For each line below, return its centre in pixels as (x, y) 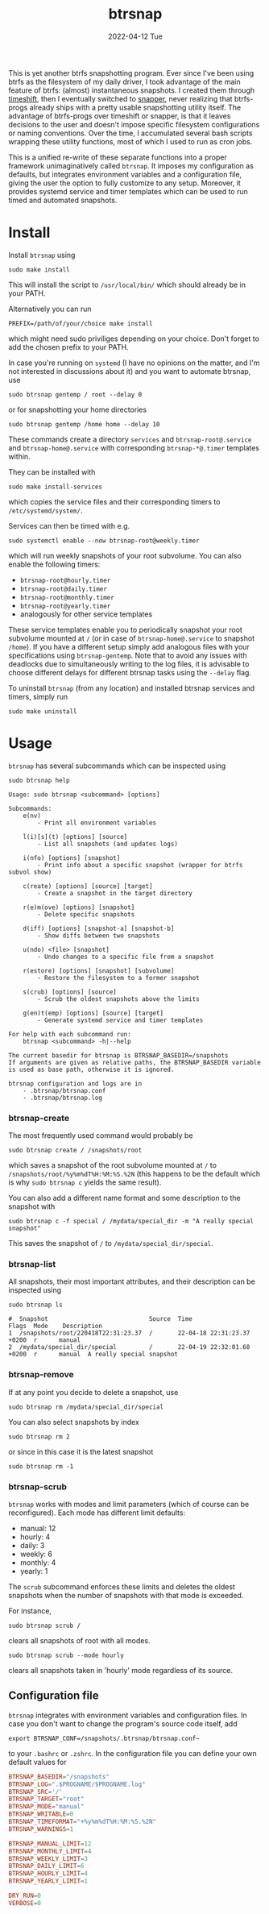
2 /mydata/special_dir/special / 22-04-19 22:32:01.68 (129, 1347)
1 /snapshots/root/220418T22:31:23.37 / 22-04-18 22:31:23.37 (129, 1333)
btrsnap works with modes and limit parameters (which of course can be (129, 1504)
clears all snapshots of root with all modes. (79, 1640)
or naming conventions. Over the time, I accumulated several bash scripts (130, 133)
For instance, (30, 1611)
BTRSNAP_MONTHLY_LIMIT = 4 (50, 1851)
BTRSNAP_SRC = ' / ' (35, 1792)
